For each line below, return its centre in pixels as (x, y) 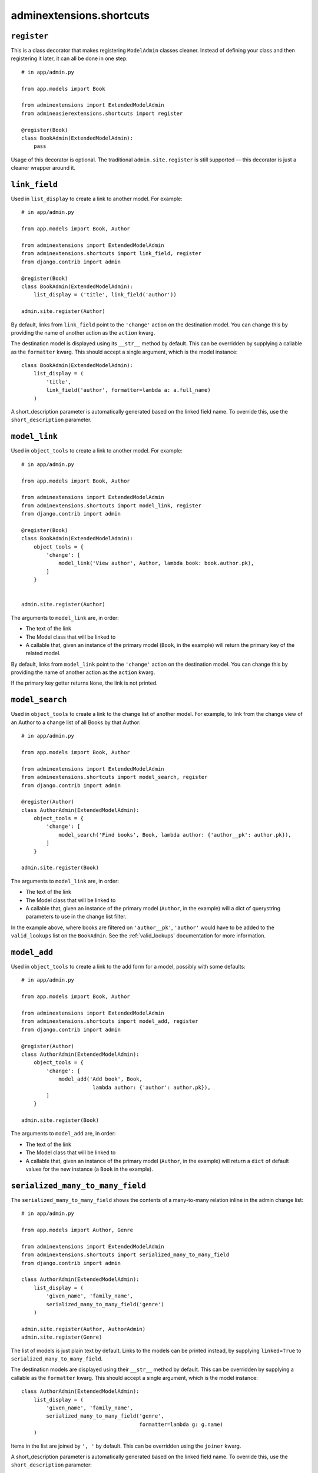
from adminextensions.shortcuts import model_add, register (110, 1021)
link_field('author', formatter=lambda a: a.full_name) (129, 390)
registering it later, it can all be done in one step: (69, 58)
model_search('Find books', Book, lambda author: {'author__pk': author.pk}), (175, 835)
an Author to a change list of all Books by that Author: (76, 722)
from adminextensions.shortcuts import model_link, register (111, 506)
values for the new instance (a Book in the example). (89, 1169)
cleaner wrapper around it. (43, 168)
